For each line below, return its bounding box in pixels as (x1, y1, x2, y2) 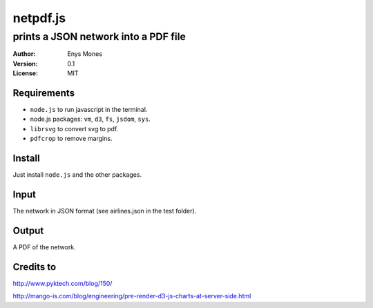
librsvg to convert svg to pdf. (30, 124, 119, 133)
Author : (12, 50, 36, 58)
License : (12, 69, 38, 77)
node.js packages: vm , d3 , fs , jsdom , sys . (30, 115, 151, 124)
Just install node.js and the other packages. (12, 171, 142, 179)
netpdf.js (12, 10, 66, 26)
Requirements (12, 87, 75, 99)
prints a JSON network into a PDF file (12, 30, 186, 43)
